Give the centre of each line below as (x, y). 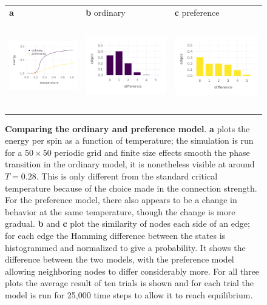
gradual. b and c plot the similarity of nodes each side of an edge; (127, 223)
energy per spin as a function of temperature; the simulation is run (129, 140)
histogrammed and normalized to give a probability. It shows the (125, 247)
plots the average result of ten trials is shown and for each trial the (130, 283)
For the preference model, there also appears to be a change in (121, 200)
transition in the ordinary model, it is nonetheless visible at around (130, 164)
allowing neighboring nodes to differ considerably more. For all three (132, 271)
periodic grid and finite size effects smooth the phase (152, 152)
